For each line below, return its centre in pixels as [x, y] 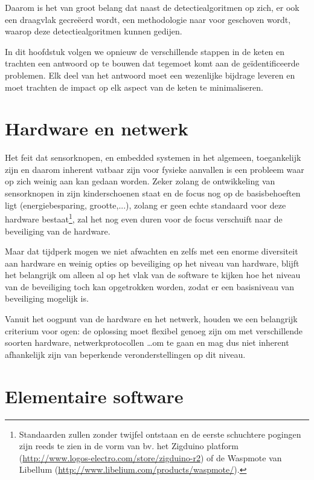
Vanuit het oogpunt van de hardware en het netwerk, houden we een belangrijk [151, 319]
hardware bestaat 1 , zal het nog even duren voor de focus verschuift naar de [144, 218]
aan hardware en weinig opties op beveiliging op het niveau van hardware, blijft [152, 263]
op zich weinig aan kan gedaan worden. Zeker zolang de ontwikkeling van [140, 181]
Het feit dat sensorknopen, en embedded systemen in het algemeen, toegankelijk [153, 157]
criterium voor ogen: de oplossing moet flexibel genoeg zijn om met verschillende [154, 330]
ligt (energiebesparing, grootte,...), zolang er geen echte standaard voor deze [146, 205]
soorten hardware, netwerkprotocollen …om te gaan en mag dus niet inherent [147, 342]
